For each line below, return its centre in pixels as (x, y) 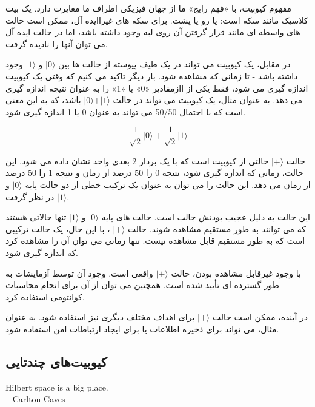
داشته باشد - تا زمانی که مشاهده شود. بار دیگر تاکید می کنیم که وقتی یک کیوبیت (152, 76)
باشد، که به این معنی (43, 100)
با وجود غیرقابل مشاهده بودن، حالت (236, 273)
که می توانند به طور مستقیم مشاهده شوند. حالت (217, 228)
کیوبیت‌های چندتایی (56, 361)
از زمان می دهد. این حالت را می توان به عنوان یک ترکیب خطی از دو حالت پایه (168, 184)
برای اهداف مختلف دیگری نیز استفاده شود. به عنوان (100, 317)
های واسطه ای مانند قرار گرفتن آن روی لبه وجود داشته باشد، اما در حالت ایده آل (153, 32)
